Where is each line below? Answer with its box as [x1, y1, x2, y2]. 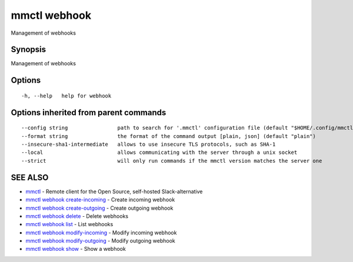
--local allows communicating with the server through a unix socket [21, 149, 298, 156]
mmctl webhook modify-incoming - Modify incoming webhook [25, 229, 177, 236]
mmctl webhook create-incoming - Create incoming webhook [25, 196, 175, 203]
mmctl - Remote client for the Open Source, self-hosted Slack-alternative [25, 188, 203, 195]
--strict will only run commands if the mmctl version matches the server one [21, 157, 322, 164]
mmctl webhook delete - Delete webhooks [25, 212, 129, 220]
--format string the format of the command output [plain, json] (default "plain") [21, 133, 316, 139]
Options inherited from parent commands [11, 108, 166, 117]
